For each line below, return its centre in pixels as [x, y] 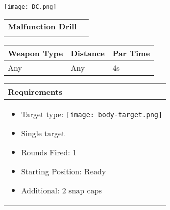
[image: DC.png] [30, 7]
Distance [88, 53]
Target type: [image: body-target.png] [92, 114]
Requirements [35, 91]
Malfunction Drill [42, 26]
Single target [43, 133]
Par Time [131, 53]
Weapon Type [36, 53]
